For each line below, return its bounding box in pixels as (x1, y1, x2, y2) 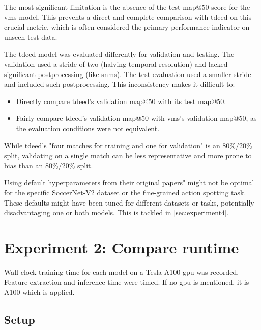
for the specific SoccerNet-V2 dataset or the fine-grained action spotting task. (4, 187, 246, 197)
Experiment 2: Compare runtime (4, 237, 239, 258)
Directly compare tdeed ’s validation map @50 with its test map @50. (16, 95, 226, 106)
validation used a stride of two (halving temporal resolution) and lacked (4, 58, 228, 69)
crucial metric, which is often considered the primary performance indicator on (4, 21, 250, 32)
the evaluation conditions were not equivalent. (16, 122, 160, 133)
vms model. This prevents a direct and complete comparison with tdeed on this (4, 11, 252, 22)
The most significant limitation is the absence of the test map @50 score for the (4, 2, 250, 12)
